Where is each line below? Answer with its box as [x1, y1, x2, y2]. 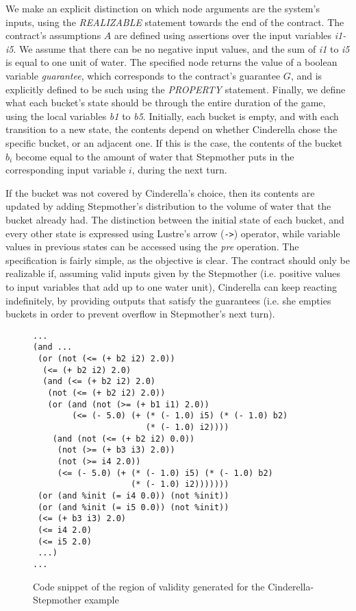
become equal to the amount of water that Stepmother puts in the [15, 149, 294, 163]
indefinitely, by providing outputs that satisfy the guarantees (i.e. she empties [5, 293, 331, 307]
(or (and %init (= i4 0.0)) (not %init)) [38, 490, 229, 501]
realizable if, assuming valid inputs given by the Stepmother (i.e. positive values [5, 266, 340, 280]
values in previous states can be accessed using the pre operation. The [5, 239, 299, 254]
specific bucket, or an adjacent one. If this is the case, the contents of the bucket [5, 135, 342, 149]
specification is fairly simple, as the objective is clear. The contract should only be [5, 252, 351, 267]
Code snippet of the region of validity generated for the [33, 579, 265, 593]
